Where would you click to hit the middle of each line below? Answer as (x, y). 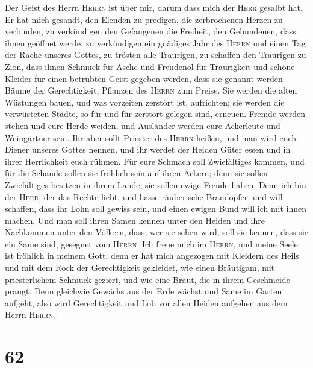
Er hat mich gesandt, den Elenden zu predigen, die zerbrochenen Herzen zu (144, 19)
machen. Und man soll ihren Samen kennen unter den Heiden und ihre (135, 220)
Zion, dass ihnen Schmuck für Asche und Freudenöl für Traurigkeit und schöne (150, 66)
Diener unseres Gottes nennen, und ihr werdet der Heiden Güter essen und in (148, 149)
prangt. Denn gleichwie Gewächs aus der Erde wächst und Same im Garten (144, 291)
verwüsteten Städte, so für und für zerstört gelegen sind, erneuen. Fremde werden (155, 114)
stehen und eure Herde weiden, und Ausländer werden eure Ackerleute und (143, 125)
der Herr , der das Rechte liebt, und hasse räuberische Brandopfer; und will (144, 196)
